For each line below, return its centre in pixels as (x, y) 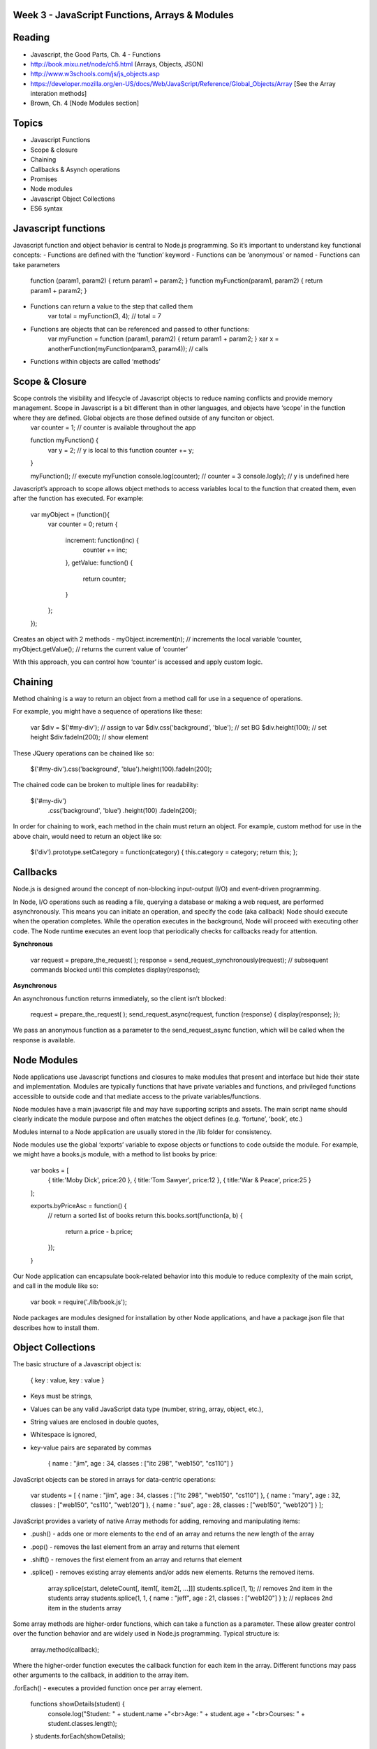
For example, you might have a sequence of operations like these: (108, 711)
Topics (28, 123)
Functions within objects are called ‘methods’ (95, 361)
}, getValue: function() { (99, 562)
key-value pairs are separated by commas (91, 1447)
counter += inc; (105, 550)
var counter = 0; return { (83, 524)
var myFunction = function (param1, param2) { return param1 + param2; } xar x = (163, 339)
